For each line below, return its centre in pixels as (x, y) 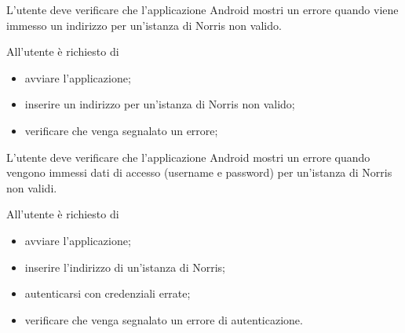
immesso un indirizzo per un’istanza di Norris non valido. (144, 25)
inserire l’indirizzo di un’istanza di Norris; (125, 267)
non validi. (32, 187)
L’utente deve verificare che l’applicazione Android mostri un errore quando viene (202, 9)
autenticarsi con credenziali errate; (108, 293)
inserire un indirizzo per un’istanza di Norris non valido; (160, 104)
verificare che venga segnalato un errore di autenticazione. (164, 319)
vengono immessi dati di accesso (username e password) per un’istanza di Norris (199, 172)
